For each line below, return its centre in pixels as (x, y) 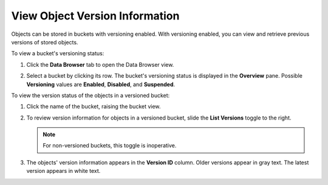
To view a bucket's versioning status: (58, 53)
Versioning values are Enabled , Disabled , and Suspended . (101, 84)
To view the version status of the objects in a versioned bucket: (91, 95)
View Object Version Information (95, 16)
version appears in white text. (63, 171)
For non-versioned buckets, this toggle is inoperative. (110, 146)
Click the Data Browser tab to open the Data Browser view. (100, 64)
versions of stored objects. (45, 42)
